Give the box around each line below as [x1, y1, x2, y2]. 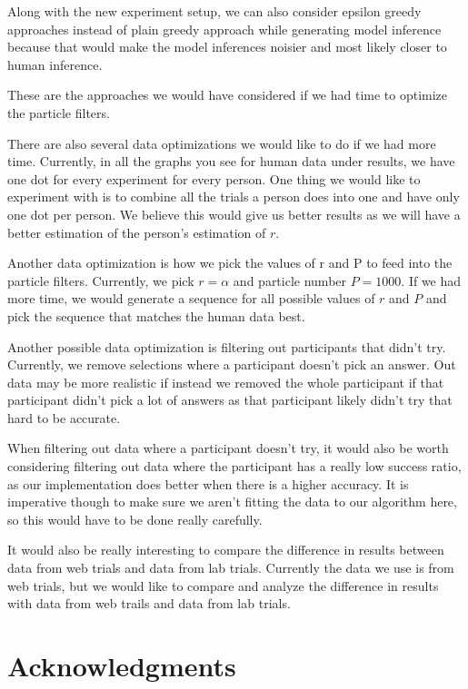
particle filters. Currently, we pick [7, 271, 194, 290]
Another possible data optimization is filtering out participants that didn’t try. [7, 337, 446, 356]
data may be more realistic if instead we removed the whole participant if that [7, 372, 444, 391]
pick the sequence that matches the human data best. [7, 306, 305, 325]
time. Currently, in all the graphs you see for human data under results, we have [7, 152, 455, 171]
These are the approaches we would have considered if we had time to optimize [7, 85, 448, 104]
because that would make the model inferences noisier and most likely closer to [7, 37, 447, 56]
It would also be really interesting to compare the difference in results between [7, 540, 444, 559]
